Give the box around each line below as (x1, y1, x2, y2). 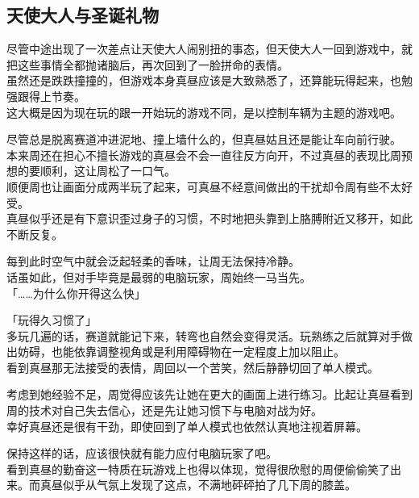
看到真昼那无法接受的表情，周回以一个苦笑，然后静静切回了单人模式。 (6, 358, 379, 375)
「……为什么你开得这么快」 (6, 284, 146, 301)
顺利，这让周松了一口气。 (39, 162, 176, 179)
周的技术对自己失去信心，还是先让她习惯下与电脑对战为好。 (6, 402, 322, 419)
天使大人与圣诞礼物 (6, 2, 159, 27)
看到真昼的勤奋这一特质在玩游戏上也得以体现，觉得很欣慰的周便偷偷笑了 (6, 460, 390, 477)
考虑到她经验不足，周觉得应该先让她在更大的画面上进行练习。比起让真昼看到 (6, 386, 413, 403)
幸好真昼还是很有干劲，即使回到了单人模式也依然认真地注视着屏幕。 (6, 417, 367, 434)
